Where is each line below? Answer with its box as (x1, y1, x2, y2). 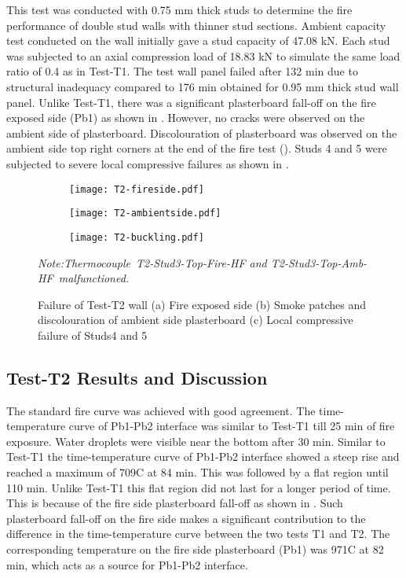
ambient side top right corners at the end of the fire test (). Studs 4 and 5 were (6, 140, 387, 156)
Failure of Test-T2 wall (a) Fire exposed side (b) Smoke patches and (38, 296, 367, 312)
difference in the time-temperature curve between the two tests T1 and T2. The (6, 525, 390, 542)
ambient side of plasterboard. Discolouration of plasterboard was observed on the (6, 124, 397, 141)
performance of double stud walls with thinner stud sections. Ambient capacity (6, 17, 386, 33)
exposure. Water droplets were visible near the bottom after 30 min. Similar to (6, 433, 386, 449)
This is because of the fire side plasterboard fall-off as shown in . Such (6, 495, 343, 511)
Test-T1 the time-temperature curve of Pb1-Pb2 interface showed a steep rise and (6, 448, 400, 465)
